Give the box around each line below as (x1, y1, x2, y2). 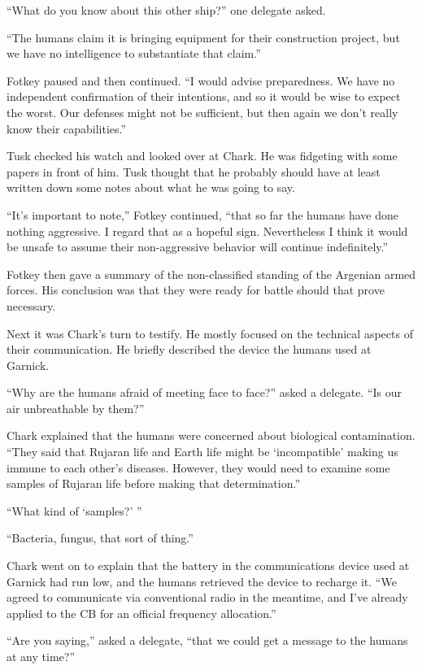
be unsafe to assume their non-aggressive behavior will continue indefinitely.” (7, 238, 389, 255)
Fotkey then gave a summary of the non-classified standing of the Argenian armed (7, 265, 416, 282)
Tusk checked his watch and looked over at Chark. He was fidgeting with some (7, 147, 398, 164)
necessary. (7, 297, 56, 314)
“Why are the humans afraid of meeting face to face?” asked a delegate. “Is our (7, 384, 402, 401)
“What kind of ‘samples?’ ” (7, 502, 142, 519)
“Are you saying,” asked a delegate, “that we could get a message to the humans (7, 632, 408, 649)
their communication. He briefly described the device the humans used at (7, 341, 372, 358)
